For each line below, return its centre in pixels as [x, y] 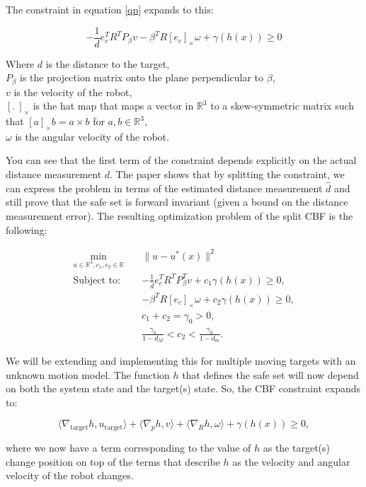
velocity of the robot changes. [70, 475]
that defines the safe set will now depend [270, 374]
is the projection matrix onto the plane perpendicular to [142, 77]
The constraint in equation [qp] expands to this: [110, 9]
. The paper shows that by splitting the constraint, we [227, 174]
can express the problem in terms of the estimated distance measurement [164, 188]
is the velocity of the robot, [73, 92]
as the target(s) [296, 448]
